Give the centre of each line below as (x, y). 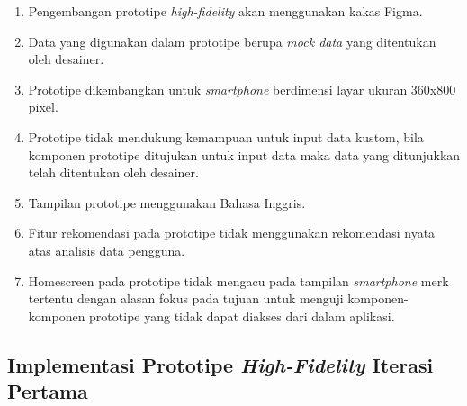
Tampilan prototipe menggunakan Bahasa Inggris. (167, 202)
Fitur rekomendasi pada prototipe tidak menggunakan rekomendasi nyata (232, 233)
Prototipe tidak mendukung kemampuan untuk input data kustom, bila (226, 136)
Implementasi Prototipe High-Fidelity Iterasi (220, 364)
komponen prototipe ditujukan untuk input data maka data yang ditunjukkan (244, 154)
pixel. (43, 107)
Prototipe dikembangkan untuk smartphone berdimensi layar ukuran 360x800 (242, 89)
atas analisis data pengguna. (107, 250)
